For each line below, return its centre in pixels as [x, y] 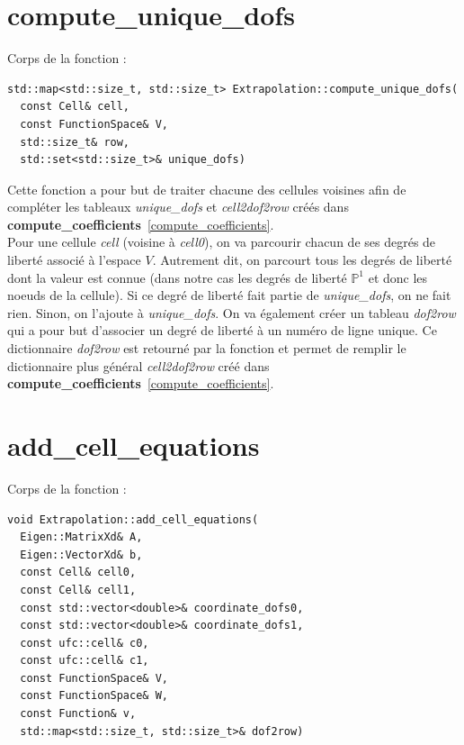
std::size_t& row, [75, 142]
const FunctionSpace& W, [94, 696]
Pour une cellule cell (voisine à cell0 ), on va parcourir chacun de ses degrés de [222, 242]
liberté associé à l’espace [74, 260]
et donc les [398, 277]
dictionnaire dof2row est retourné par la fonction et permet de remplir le [207, 348]
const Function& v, [78, 714]
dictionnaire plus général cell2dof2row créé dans [138, 365]
